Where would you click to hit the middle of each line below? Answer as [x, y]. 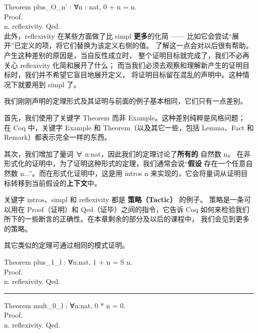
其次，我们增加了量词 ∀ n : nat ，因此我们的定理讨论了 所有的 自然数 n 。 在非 [128, 153]
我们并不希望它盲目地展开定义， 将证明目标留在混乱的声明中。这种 [133, 75]
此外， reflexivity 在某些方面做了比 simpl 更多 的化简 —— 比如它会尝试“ [118, 35]
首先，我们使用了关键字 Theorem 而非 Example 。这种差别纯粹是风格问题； [125, 117]
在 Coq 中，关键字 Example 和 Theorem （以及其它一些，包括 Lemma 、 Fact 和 [129, 127]
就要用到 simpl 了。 [49, 84]
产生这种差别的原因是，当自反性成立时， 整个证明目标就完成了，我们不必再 [127, 55]
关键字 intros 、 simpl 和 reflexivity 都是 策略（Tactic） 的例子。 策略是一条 [124, 199]
